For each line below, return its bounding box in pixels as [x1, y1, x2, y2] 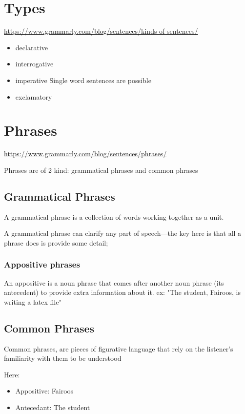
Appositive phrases [4, 258, 80, 270]
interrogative [15, 59, 54, 69]
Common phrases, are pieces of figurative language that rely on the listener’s [4, 343, 233, 353]
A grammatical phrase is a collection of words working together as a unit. [4, 211, 224, 222]
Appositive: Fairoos [15, 386, 74, 396]
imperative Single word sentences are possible [15, 75, 151, 85]
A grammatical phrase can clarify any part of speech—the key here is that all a [4, 228, 242, 238]
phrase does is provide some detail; [4, 237, 108, 248]
